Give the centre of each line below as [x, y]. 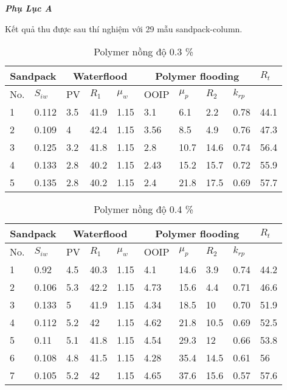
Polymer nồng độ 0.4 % [143, 209]
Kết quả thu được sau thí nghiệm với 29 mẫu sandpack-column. [124, 28]
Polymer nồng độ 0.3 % [143, 52]
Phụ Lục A [29, 8]
